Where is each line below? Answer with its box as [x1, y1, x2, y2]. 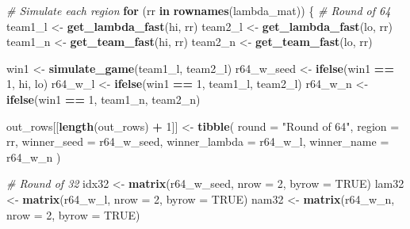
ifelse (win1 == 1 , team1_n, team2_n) [6, 90, 201, 107]
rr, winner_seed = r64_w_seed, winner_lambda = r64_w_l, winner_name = [6, 133, 389, 150]
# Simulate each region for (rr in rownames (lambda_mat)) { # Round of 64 [6, 2, 391, 18]
